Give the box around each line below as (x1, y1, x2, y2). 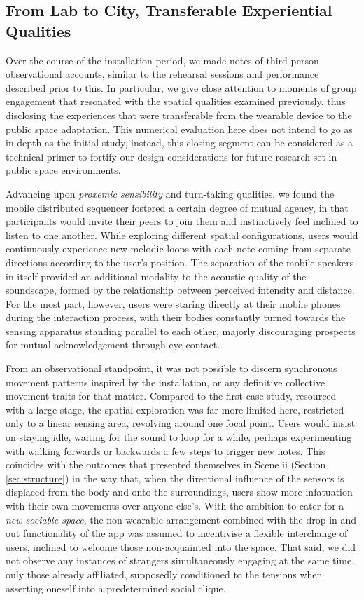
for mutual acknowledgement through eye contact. (6, 337, 220, 352)
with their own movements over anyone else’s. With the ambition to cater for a (6, 498, 344, 512)
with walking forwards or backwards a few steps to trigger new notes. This (6, 443, 325, 458)
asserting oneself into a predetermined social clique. (6, 580, 226, 595)
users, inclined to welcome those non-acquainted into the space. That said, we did (6, 539, 356, 554)
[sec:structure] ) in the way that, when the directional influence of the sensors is (6, 470, 344, 485)
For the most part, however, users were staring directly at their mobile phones (6, 296, 341, 311)
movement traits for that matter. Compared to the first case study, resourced (6, 388, 337, 403)
